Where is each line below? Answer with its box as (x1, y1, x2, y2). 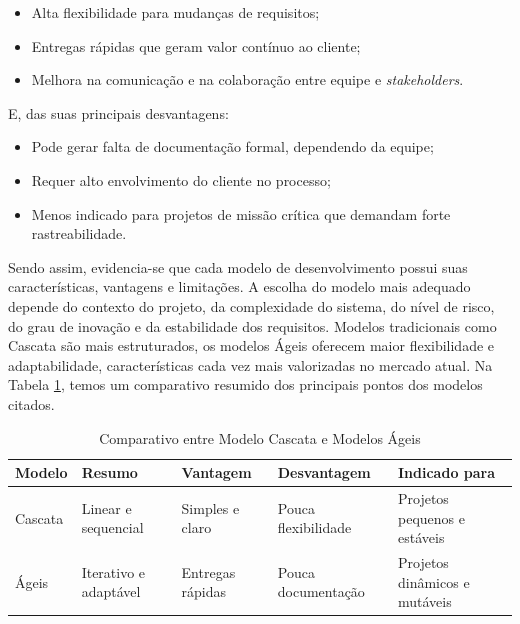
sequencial (81, 517, 144, 538)
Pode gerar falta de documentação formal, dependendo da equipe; (31, 136, 434, 157)
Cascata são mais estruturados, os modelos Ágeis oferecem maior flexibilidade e (8, 335, 495, 356)
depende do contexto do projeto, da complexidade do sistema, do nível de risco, (8, 295, 495, 316)
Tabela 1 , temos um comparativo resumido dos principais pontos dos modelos (8, 374, 483, 395)
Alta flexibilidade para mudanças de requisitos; (31, 2, 320, 22)
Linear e (81, 497, 132, 518)
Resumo (81, 462, 138, 483)
